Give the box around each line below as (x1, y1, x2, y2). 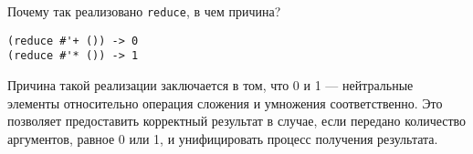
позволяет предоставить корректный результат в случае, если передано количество (7, 111, 467, 130)
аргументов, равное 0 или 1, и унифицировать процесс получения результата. (7, 128, 438, 148)
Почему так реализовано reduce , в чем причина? (7, 2, 281, 20)
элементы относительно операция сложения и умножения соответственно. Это (7, 93, 443, 112)
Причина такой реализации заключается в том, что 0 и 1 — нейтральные (7, 75, 414, 94)
